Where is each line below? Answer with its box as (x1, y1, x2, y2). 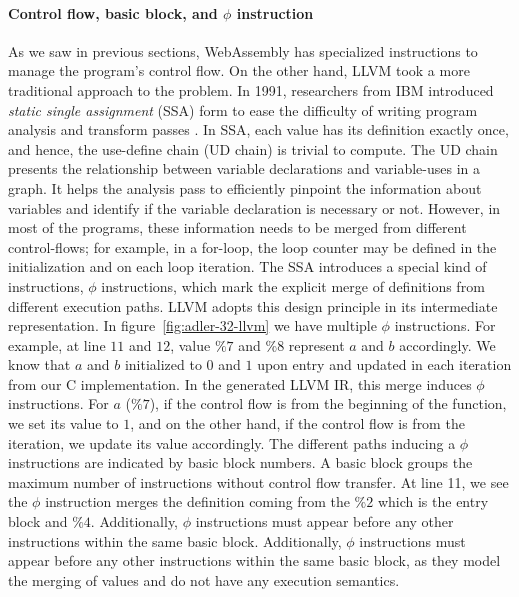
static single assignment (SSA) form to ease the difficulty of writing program (8, 99, 478, 120)
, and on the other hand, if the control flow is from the (130, 413, 465, 434)
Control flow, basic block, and (8, 2, 218, 23)
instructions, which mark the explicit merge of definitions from (101, 275, 485, 296)
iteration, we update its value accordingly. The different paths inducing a (8, 432, 456, 453)
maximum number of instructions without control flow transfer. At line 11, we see (8, 471, 509, 492)
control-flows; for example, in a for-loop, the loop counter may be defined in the (8, 236, 497, 257)
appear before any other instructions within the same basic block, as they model (8, 550, 501, 571)
